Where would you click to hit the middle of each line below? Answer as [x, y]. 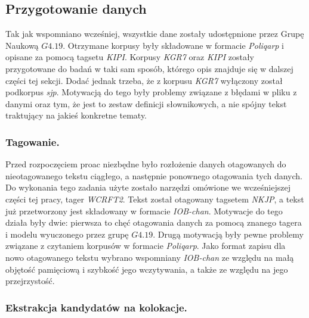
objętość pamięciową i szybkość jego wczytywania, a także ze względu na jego [147, 269]
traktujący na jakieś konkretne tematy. [76, 115]
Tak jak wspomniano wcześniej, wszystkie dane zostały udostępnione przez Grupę [155, 34]
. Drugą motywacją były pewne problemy [228, 234]
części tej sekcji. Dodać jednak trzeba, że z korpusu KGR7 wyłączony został [144, 80]
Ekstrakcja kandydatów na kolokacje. [96, 307]
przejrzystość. [30, 281]
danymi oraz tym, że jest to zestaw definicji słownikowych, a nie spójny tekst [146, 103]
